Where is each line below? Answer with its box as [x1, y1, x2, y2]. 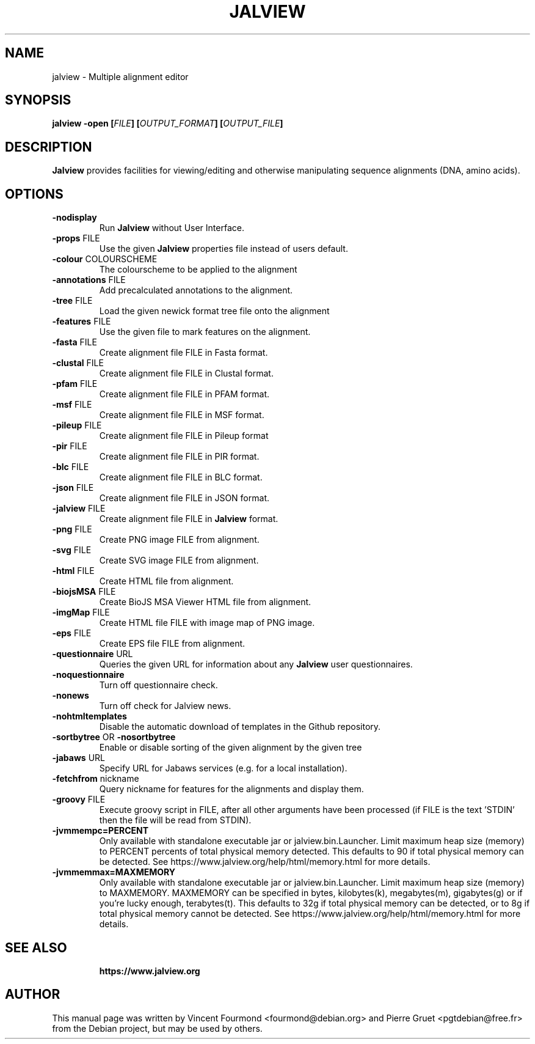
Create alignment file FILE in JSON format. [99, 493, 269, 504]
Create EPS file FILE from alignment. [99, 638, 246, 649]
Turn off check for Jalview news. [99, 700, 231, 711]
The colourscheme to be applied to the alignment [99, 264, 297, 275]
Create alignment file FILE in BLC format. [99, 472, 263, 483]
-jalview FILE [52, 503, 106, 514]
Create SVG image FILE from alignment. [99, 555, 259, 566]
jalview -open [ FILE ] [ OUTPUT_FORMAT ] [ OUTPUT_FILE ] [52, 118, 283, 129]
